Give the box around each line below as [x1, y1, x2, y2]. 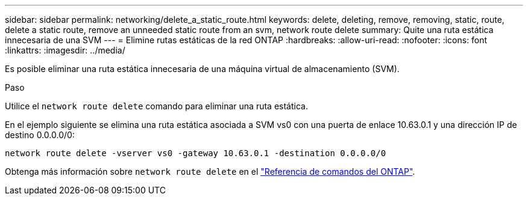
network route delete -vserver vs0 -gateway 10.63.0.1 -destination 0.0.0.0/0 [5, 148, 386, 158]
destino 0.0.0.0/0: [5, 130, 75, 140]
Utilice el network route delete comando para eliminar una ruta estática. [5, 101, 308, 111]
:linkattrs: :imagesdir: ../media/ [5, 45, 125, 55]
